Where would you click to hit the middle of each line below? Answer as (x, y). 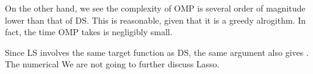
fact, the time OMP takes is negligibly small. (89, 32)
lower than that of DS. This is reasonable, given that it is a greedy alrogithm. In (155, 20)
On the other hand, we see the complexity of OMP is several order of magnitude (155, 8)
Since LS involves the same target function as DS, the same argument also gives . (157, 52)
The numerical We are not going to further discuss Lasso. (112, 64)
